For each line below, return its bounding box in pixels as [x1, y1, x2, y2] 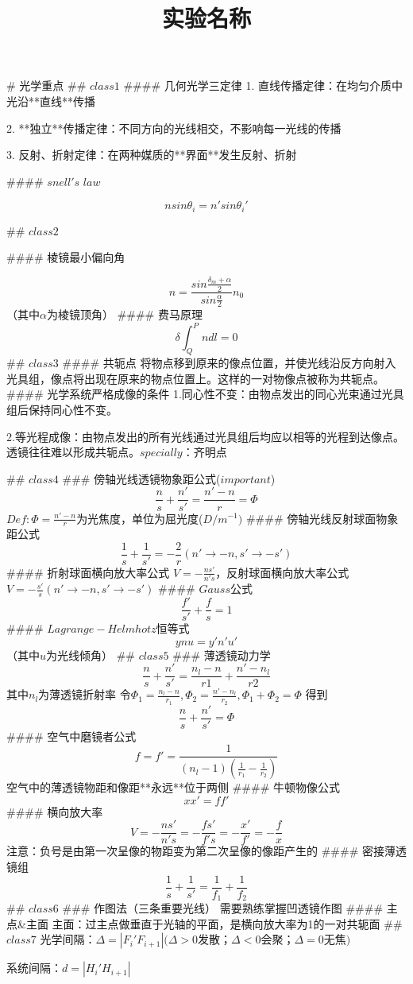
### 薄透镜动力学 [172, 646, 271, 663]
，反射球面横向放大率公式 [215, 564, 349, 580]
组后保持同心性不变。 [6, 401, 118, 418]
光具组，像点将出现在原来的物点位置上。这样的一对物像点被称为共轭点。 [6, 370, 384, 386]
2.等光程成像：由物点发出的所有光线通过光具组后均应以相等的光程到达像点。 [6, 428, 404, 444]
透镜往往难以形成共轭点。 [6, 444, 140, 460]
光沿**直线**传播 [6, 92, 95, 109]
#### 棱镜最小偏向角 [6, 249, 125, 265]
